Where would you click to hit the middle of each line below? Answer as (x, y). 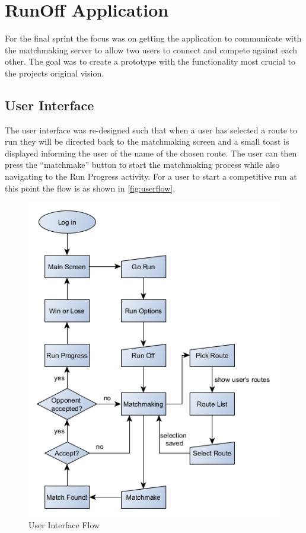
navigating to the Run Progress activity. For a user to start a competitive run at (151, 176)
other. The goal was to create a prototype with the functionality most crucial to (150, 61)
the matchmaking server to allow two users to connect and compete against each (151, 50)
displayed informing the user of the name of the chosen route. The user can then (151, 153)
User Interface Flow (64, 525)
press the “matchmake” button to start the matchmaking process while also (142, 165)
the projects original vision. (55, 73)
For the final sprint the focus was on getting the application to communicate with (153, 38)
